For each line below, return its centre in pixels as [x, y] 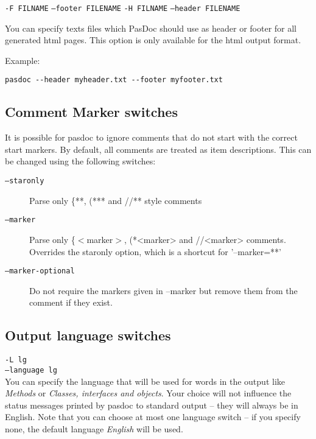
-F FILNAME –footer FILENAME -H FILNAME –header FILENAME [123, 9]
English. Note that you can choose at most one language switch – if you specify [153, 417]
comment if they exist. [71, 302]
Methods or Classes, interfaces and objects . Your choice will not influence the [148, 393]
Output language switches [88, 335]
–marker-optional [40, 271]
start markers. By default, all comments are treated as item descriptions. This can [158, 149]
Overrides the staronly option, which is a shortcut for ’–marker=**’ [155, 251]
